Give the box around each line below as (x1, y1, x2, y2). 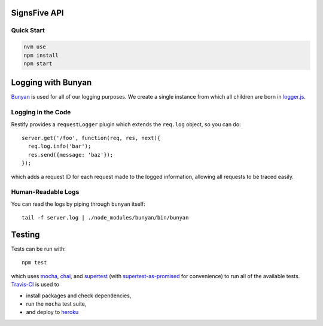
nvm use (23, 44, 46, 50)
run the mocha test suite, (26, 300, 87, 307)
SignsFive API (11, 8, 64, 18)
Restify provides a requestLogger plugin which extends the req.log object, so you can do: (11, 120, 242, 128)
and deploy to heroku (26, 309, 79, 316)
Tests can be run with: (11, 245, 66, 252)
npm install (23, 51, 59, 59)
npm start (23, 60, 53, 67)
